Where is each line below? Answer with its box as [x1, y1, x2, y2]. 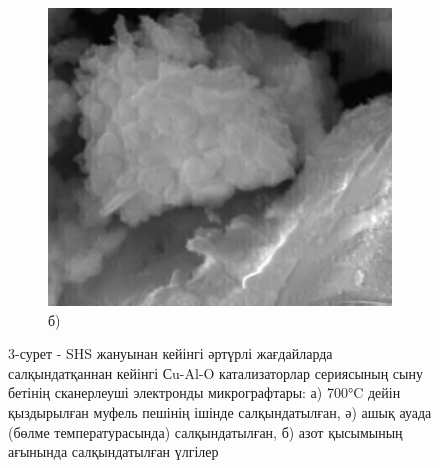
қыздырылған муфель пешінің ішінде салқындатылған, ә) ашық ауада [8, 402, 432, 423]
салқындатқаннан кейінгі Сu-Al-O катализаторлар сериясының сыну [8, 362, 423, 383]
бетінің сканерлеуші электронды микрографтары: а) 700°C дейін [8, 382, 401, 403]
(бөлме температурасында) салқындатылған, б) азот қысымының [8, 421, 403, 442]
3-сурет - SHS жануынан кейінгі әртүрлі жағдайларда [8, 343, 333, 364]
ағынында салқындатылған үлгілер [8, 441, 219, 462]
